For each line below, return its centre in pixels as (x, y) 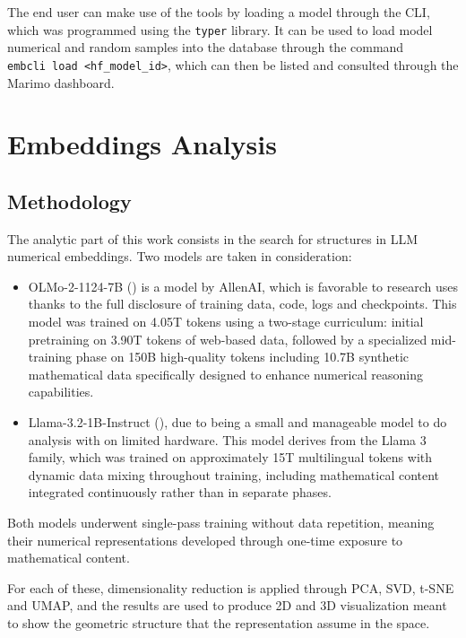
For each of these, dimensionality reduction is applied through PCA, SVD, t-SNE (231, 587)
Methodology (69, 201)
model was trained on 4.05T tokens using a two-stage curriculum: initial (226, 322)
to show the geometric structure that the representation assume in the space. (219, 622)
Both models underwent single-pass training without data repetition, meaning (221, 522)
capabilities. (61, 392)
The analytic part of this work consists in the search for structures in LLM (213, 238)
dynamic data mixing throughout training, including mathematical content (234, 474)
